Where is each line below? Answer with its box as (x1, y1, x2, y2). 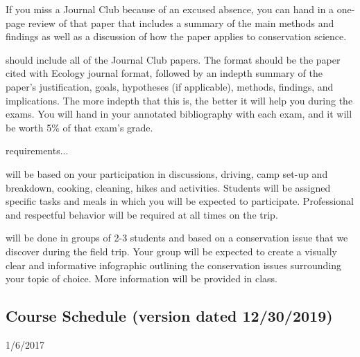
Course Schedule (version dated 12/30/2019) (6, 305, 333, 327)
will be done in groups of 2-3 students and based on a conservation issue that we (6, 230, 348, 245)
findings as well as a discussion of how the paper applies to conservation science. (6, 29, 347, 44)
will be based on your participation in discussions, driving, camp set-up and (6, 166, 328, 181)
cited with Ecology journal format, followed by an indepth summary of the (6, 66, 323, 80)
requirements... (6, 143, 69, 158)
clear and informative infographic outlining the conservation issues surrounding (6, 257, 342, 272)
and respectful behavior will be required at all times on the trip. (6, 207, 278, 221)
